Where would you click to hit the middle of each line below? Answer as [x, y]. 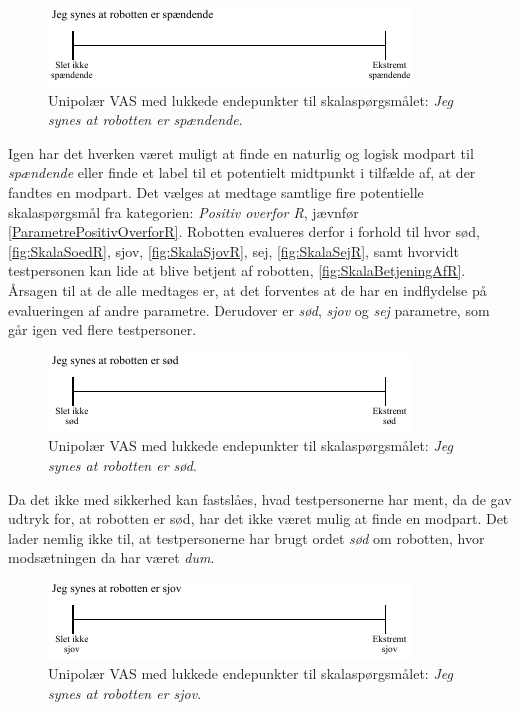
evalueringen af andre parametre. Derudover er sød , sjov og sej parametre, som [249, 309]
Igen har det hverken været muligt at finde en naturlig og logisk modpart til [241, 152]
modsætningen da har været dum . [111, 557]
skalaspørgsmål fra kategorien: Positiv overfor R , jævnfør [183, 211]
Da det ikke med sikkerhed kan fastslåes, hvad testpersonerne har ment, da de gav [260, 498]
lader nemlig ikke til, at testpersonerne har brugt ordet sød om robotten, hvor [246, 537]
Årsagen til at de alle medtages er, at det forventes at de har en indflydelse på [247, 289]
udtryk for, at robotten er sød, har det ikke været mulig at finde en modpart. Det [258, 518]
